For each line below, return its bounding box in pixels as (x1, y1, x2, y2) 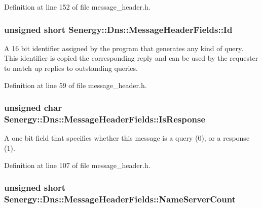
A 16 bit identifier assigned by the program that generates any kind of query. (4, 43, 244, 53)
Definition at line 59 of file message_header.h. (4, 79, 147, 90)
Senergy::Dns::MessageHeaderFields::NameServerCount (4, 192, 236, 205)
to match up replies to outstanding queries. (4, 63, 138, 73)
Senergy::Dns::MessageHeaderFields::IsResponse (4, 113, 206, 126)
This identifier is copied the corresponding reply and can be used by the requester (4, 53, 258, 63)
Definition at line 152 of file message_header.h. (4, 2, 151, 12)
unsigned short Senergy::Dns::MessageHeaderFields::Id (4, 23, 233, 35)
